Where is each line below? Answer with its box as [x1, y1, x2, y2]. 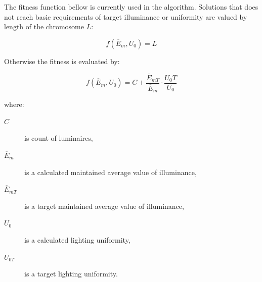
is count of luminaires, [24, 133, 93, 143]
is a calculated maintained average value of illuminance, [24, 166, 197, 177]
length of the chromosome [4, 21, 84, 32]
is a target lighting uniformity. [24, 268, 118, 279]
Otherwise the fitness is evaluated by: [4, 55, 120, 66]
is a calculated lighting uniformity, [24, 234, 130, 245]
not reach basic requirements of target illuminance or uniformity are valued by [4, 11, 247, 22]
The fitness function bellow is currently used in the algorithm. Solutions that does [4, 2, 258, 12]
